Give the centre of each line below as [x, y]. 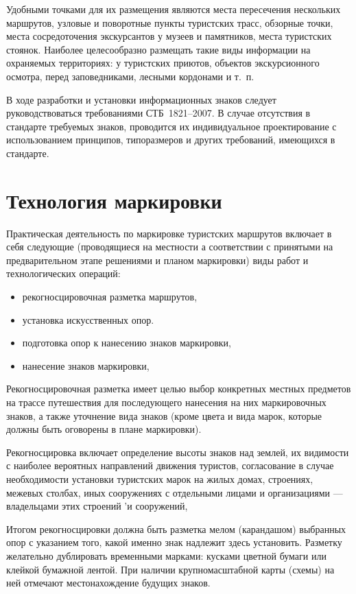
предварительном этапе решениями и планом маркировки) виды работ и [157, 260]
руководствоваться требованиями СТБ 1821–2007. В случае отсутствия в [158, 113]
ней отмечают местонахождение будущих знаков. [108, 583]
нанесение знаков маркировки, [86, 365]
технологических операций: [63, 273]
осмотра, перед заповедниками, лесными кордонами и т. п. [130, 76]
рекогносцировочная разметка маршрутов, [110, 297]
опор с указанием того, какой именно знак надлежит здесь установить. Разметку [174, 542]
